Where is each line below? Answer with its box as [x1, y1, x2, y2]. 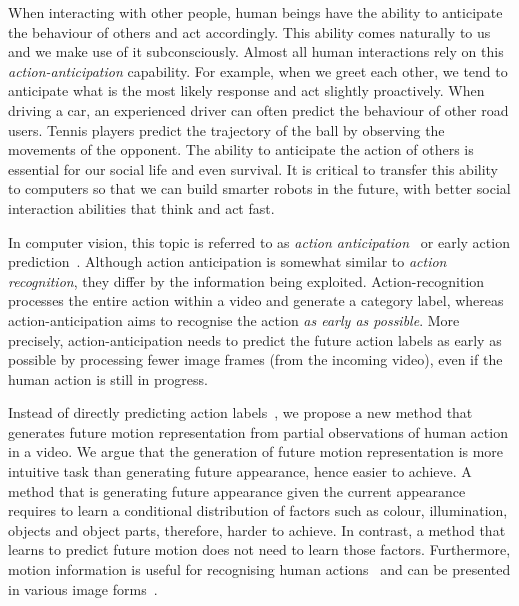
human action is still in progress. [8, 368, 208, 389]
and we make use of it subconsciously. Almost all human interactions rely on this [8, 41, 504, 62]
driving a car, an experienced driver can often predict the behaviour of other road [8, 99, 509, 120]
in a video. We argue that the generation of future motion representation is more [8, 441, 504, 462]
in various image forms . [8, 578, 158, 599]
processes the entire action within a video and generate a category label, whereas [8, 290, 504, 311]
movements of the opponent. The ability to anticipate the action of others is [8, 139, 474, 160]
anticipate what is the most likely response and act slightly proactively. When [8, 80, 485, 101]
